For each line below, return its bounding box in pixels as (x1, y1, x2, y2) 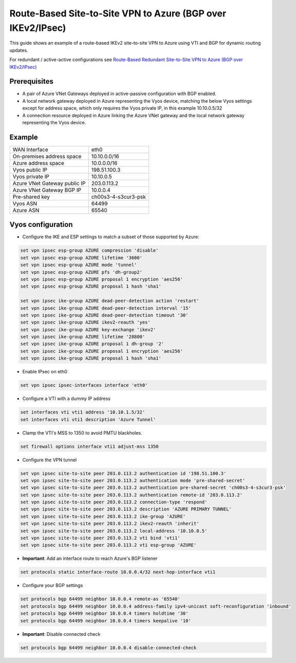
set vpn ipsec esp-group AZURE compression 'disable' (20, 248, 159, 254)
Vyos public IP (12, 166, 47, 173)
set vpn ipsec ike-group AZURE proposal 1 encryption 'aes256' (20, 348, 183, 354)
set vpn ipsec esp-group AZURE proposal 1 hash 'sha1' (20, 283, 161, 290)
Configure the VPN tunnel (22, 457, 77, 463)
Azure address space (12, 159, 64, 166)
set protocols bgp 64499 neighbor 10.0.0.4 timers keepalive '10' (20, 618, 191, 623)
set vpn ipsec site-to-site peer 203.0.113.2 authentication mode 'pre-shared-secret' (20, 478, 246, 483)
